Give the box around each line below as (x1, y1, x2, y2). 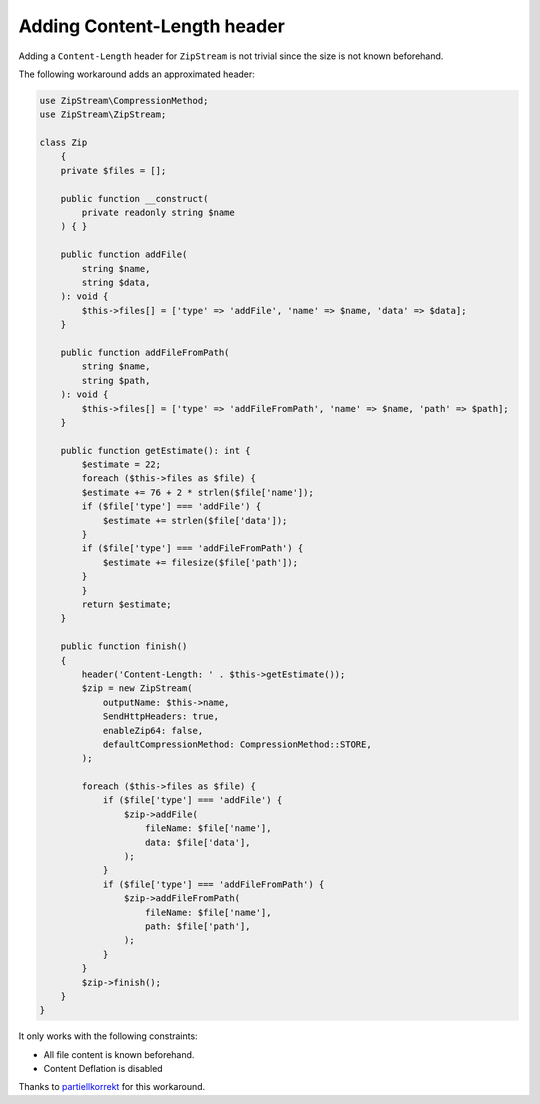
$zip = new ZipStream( (81, 683, 194, 694)
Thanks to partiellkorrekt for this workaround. (18, 1081, 206, 1093)
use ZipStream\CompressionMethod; (39, 95, 209, 106)
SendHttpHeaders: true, (102, 711, 220, 722)
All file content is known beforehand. (43, 1048, 195, 1060)
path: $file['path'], (145, 920, 251, 932)
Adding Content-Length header (18, 15, 285, 37)
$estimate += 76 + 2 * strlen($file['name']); (81, 486, 314, 498)
